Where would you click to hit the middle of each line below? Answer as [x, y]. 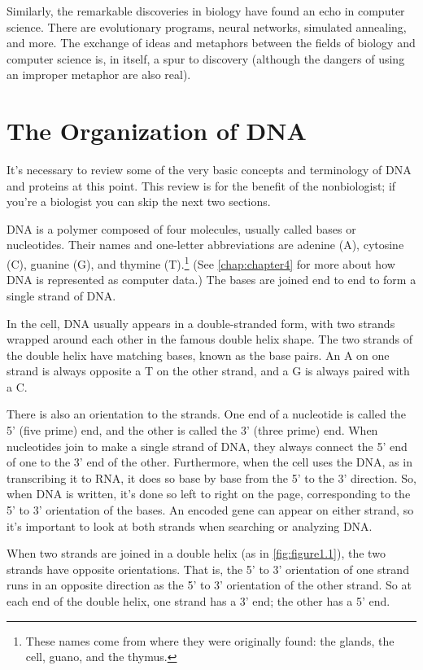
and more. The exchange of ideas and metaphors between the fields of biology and [211, 43]
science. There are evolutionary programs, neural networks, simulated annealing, [207, 26]
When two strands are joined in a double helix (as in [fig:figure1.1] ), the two [196, 553]
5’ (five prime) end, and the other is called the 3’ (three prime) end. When [192, 430]
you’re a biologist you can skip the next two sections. [139, 201]
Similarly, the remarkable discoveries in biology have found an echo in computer [206, 11]
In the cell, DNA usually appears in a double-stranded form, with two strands [201, 323]
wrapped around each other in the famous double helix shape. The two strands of [210, 339]
